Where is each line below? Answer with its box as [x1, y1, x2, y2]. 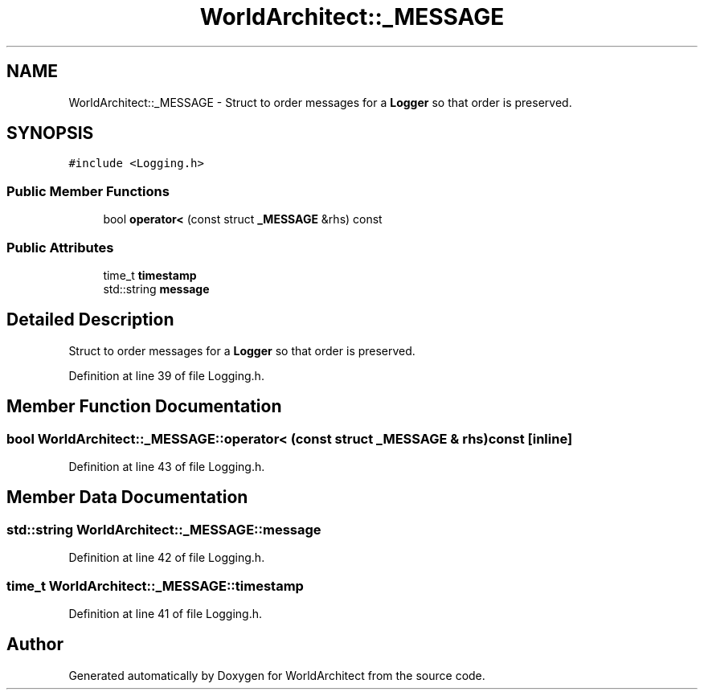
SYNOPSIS [6, 123, 94, 144]
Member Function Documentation [6, 396, 282, 417]
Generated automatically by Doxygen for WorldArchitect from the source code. [68, 668, 485, 682]
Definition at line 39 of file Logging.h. [68, 368, 264, 383]
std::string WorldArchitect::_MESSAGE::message [6, 521, 321, 538]
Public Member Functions [6, 182, 170, 199]
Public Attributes [6, 239, 114, 256]
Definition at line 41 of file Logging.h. [68, 606, 263, 620]
